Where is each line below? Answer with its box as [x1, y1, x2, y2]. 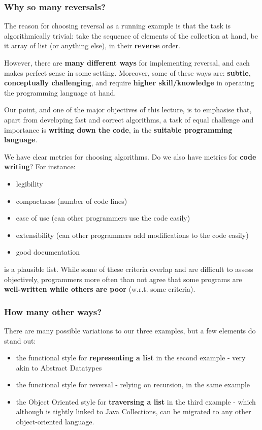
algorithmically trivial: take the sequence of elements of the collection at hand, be [4, 30, 258, 41]
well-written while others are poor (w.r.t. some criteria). [4, 284, 195, 294]
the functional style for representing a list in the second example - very [16, 352, 246, 363]
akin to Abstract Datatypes [16, 362, 102, 373]
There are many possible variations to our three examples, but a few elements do [4, 325, 256, 335]
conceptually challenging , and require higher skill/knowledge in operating [4, 77, 254, 88]
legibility [16, 178, 43, 189]
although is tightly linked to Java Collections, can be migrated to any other [16, 406, 251, 417]
